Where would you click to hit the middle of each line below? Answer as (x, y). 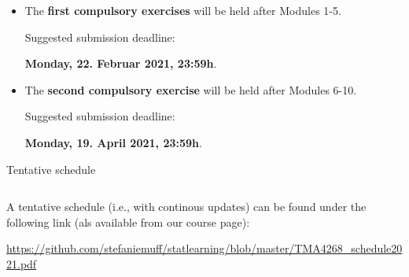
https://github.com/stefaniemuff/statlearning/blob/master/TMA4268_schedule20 (204, 248)
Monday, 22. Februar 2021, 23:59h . (121, 63)
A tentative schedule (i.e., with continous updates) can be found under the (186, 207)
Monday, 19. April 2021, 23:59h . (113, 142)
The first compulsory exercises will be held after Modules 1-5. (183, 10)
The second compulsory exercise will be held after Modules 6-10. (191, 89)
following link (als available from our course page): (128, 222)
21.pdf (22, 263)
